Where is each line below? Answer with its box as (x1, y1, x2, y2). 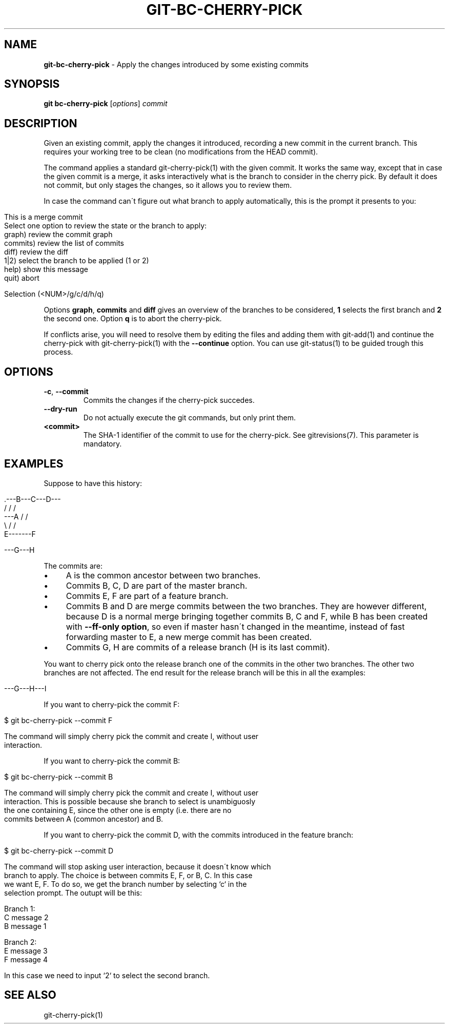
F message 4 (4, 955, 48, 964)
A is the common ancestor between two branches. (66, 570, 261, 580)
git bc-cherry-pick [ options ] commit (44, 99, 168, 108)
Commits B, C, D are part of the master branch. (66, 580, 248, 591)
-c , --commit (44, 387, 89, 396)
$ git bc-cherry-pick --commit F (4, 715, 113, 725)
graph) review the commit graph (4, 230, 113, 239)
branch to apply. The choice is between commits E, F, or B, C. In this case (4, 870, 253, 880)
